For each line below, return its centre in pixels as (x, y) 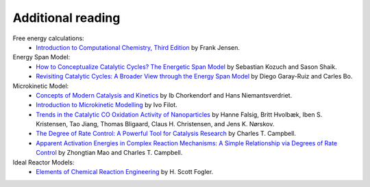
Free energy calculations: (49, 38)
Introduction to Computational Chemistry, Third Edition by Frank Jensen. (138, 47)
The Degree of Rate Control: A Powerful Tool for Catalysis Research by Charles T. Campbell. (166, 134)
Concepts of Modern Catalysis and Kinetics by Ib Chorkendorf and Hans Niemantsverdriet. (164, 95)
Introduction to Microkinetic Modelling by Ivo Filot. (107, 105)
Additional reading (66, 18)
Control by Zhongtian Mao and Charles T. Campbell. (109, 153)
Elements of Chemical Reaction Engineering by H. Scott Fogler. (125, 172)
